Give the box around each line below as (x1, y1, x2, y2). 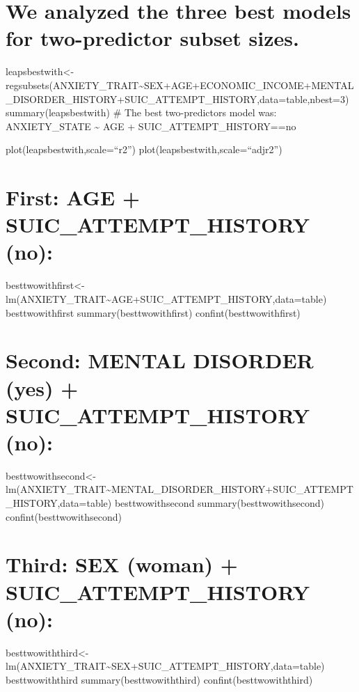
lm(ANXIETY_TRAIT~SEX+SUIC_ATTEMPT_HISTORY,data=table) (6, 659, 325, 673)
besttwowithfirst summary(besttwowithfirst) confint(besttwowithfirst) (6, 305, 301, 320)
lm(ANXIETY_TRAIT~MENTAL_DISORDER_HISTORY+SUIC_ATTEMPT (6, 482, 353, 496)
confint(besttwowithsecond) (6, 509, 122, 524)
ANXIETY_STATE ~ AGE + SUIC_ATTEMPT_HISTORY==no (6, 118, 296, 133)
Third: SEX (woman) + (6, 550, 238, 579)
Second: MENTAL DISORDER (6, 346, 314, 375)
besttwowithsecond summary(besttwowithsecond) (114, 496, 324, 510)
